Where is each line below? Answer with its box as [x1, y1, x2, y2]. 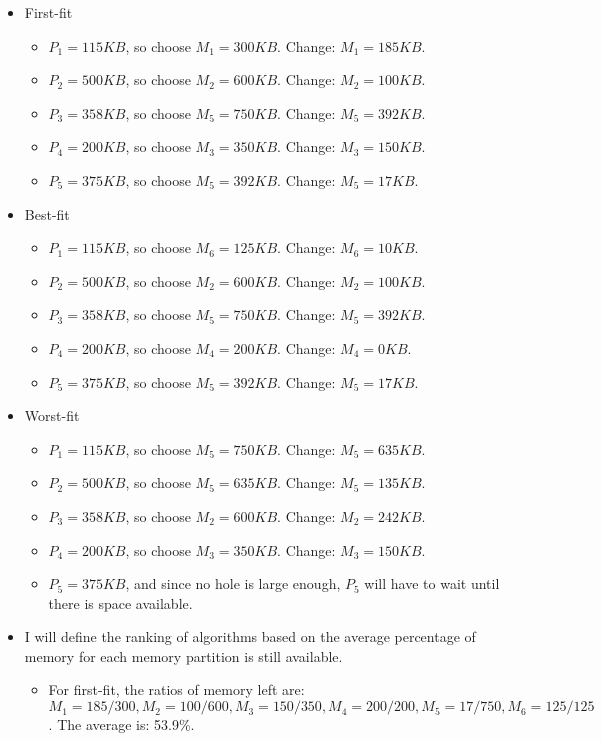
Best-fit [24, 203, 70, 224]
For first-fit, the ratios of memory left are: [48, 679, 305, 700]
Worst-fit [24, 405, 80, 426]
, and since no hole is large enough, [125, 573, 341, 594]
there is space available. [48, 592, 193, 613]
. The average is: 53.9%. [48, 714, 195, 735]
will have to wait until [364, 573, 500, 594]
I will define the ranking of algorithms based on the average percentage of [24, 626, 476, 647]
